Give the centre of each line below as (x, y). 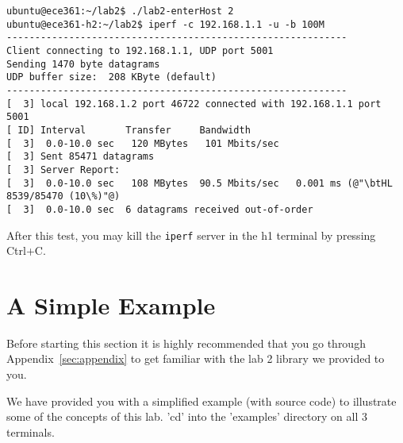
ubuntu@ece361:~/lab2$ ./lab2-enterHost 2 (120, 11)
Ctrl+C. (26, 250)
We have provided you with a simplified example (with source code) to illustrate (201, 401)
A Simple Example (111, 304)
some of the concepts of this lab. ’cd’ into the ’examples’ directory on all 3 (187, 416)
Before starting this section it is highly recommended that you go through (186, 343)
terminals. (31, 431)
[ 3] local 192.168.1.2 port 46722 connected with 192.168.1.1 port (194, 104)
